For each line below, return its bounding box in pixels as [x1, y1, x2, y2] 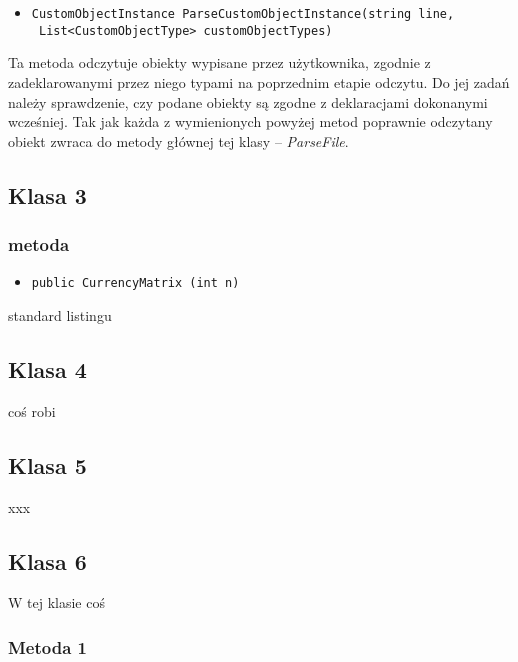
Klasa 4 [8, 353, 87, 384]
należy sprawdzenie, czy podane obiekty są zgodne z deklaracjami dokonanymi [8, 91, 488, 112]
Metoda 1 [8, 634, 87, 659]
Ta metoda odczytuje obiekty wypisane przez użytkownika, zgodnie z [8, 52, 431, 73]
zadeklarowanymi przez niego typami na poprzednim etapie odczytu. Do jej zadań [8, 71, 510, 92]
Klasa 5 [8, 449, 87, 480]
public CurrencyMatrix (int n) [31, 276, 240, 291]
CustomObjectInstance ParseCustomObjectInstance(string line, [31, 7, 455, 21]
